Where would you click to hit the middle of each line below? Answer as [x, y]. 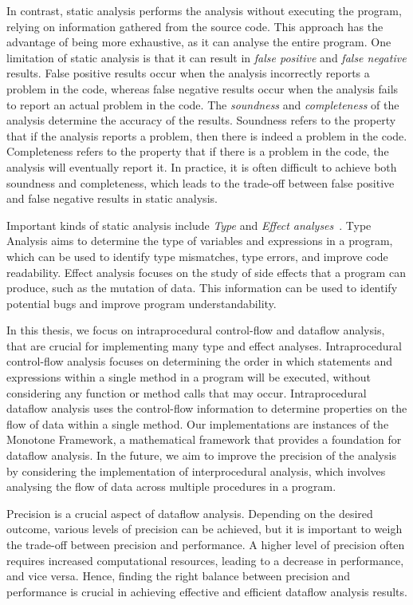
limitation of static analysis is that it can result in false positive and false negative [206, 57]
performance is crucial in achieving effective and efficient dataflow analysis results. [207, 591]
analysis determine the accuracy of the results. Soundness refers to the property [201, 120]
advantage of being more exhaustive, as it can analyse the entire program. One [199, 42]
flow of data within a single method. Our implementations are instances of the [198, 423]
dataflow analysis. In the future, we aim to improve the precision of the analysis [201, 455]
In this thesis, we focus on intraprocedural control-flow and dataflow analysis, [196, 330]
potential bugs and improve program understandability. [142, 303]
